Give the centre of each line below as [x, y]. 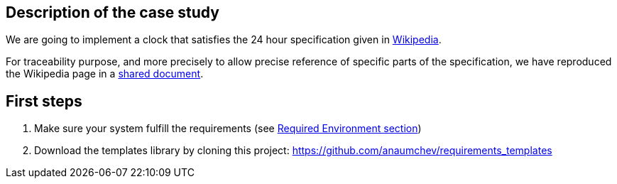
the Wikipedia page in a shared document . [105, 74]
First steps [44, 101]
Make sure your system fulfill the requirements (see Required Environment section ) [228, 129]
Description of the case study [113, 12]
